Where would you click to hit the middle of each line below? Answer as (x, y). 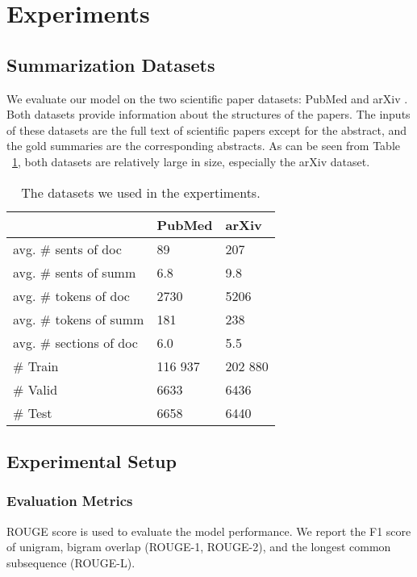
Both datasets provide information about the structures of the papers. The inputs (208, 114)
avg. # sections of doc (75, 342)
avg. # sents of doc (67, 249)
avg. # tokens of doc (71, 295)
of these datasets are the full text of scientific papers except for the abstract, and (207, 130)
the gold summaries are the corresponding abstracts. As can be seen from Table (204, 146)
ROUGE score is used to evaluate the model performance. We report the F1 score (209, 531)
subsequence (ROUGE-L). (71, 562)
